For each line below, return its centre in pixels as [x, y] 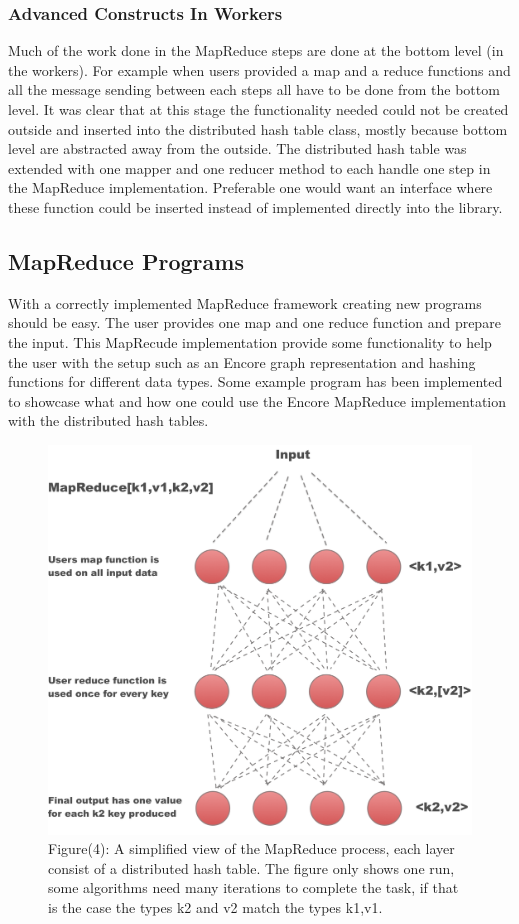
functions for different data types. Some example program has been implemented [255, 381]
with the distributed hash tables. [108, 420]
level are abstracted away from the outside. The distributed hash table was [237, 148]
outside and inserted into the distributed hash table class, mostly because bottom [258, 128]
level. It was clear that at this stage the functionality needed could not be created [258, 109]
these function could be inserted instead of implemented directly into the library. [255, 206]
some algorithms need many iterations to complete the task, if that [253, 887]
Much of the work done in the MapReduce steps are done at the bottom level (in [256, 50]
